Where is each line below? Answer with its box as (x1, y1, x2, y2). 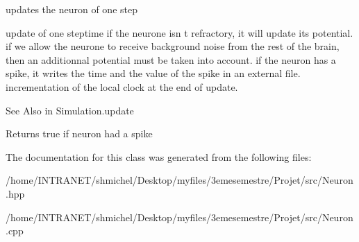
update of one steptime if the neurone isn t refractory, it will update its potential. (6, 25, 353, 40)
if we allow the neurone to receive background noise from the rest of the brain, (6, 39, 340, 53)
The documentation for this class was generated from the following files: (6, 149, 312, 164)
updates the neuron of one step (6, 2, 137, 16)
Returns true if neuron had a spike (6, 126, 153, 141)
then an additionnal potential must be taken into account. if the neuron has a (6, 52, 336, 67)
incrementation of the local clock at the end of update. (6, 79, 238, 94)
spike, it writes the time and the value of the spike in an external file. (6, 66, 301, 80)
